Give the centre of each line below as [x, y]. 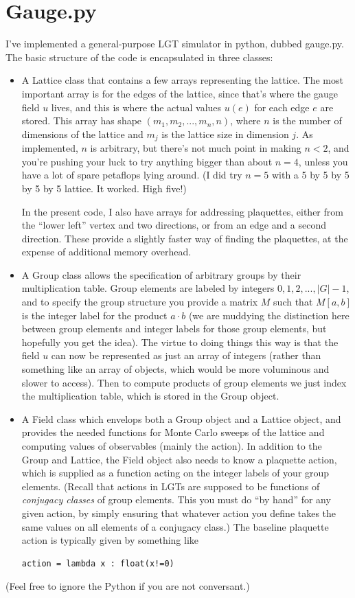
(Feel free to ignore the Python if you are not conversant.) [128, 586]
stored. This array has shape [82, 120]
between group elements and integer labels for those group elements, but [174, 329]
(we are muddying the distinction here [269, 315]
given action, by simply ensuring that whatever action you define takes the [179, 513]
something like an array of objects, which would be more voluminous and [175, 369]
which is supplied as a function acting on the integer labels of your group [175, 473]
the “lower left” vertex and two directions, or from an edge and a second [174, 225]
